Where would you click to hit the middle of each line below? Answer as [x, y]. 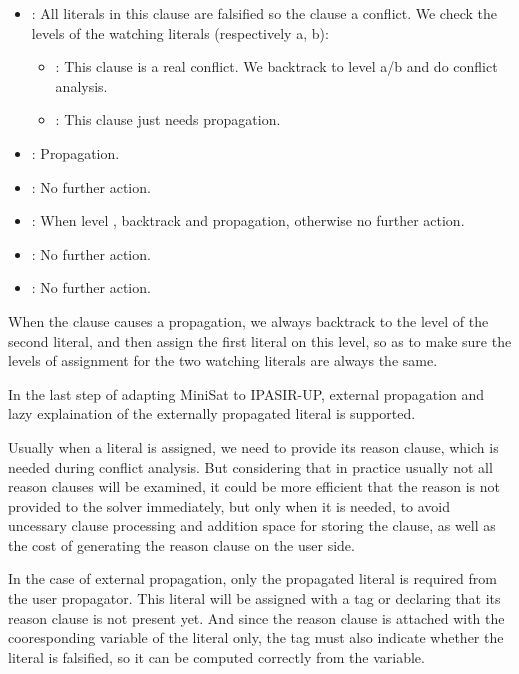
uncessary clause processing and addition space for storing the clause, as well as [252, 525]
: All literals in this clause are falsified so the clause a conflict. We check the [264, 13]
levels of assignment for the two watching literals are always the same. [223, 360]
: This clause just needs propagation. [168, 119]
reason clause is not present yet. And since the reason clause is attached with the [256, 617]
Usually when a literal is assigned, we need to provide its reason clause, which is [253, 446]
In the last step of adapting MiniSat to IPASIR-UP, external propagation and [246, 393]
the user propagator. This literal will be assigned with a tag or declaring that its [254, 598]
